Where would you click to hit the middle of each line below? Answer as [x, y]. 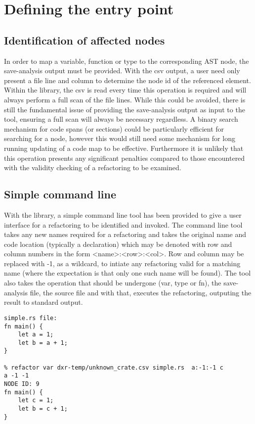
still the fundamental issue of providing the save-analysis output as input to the [125, 109]
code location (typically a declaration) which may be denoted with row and [118, 244]
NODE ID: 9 [22, 384]
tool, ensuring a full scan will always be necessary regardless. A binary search [121, 119]
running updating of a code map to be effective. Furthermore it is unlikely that [124, 148]
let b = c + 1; [43, 409]
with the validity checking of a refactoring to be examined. [93, 167]
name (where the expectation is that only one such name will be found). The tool [127, 273]
